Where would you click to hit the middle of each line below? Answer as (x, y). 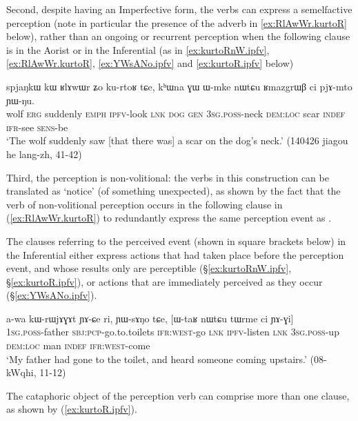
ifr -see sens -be (37, 127)
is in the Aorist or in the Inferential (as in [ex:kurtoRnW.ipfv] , (138, 49)
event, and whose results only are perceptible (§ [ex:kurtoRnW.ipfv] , (149, 268)
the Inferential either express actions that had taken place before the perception (175, 254)
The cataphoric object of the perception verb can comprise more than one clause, (178, 395)
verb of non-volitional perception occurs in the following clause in (145, 204)
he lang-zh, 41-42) (44, 154)
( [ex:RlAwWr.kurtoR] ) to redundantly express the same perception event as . (169, 218)
